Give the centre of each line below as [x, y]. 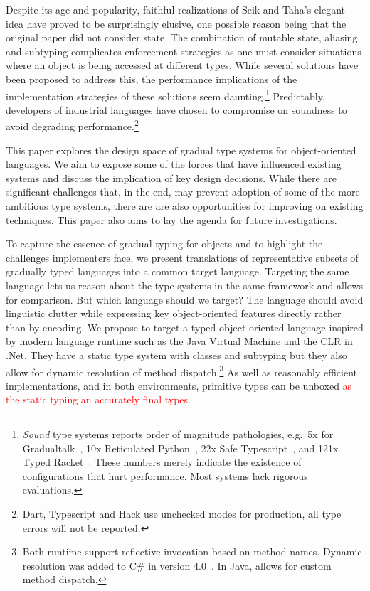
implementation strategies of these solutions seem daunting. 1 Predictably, [165, 95]
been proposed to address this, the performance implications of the [152, 79]
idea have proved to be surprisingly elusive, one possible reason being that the [176, 23]
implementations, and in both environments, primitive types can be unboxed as [179, 385]
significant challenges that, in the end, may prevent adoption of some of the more [183, 192]
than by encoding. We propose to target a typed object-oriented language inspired [185, 327]
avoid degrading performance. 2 [72, 125]
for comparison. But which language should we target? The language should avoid [185, 299]
